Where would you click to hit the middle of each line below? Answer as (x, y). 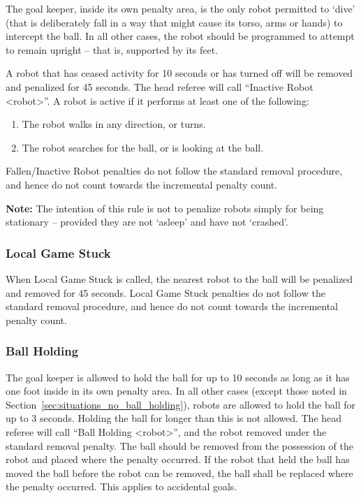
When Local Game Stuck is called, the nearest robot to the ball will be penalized (179, 278)
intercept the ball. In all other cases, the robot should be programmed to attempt (180, 36)
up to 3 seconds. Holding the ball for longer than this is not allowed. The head (174, 418)
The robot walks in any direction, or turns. (114, 124)
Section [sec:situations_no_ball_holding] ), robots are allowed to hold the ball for (180, 404)
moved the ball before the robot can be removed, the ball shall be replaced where (179, 473)
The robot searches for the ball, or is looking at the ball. (143, 147)
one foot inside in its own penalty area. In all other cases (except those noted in (176, 391)
